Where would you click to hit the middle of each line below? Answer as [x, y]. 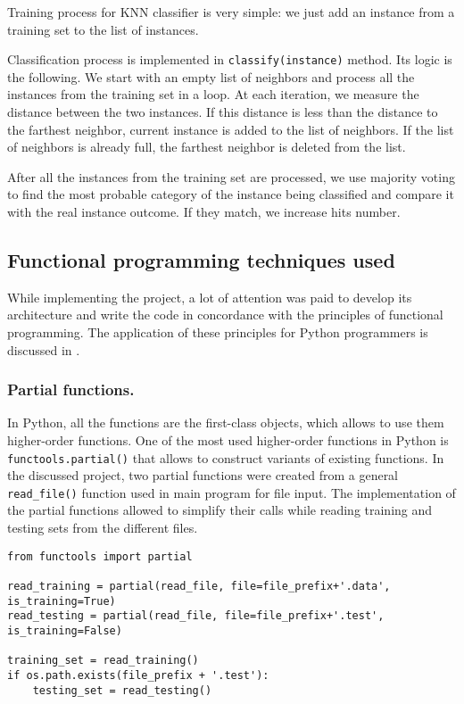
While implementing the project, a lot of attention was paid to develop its [210, 297]
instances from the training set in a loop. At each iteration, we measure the [213, 94]
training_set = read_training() [103, 661]
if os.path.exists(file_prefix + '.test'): [138, 675]
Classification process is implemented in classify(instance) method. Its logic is [230, 59]
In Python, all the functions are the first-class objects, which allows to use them [226, 422]
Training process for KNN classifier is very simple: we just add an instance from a [231, 12]
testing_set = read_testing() [122, 690]
